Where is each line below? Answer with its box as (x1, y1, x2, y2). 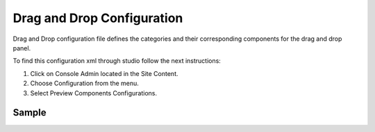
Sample (12, 107, 47, 119)
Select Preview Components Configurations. (30, 88, 158, 97)
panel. (12, 44, 31, 52)
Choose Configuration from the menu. (30, 79, 139, 88)
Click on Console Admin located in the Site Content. (30, 69, 178, 77)
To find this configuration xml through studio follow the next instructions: (12, 57, 222, 65)
